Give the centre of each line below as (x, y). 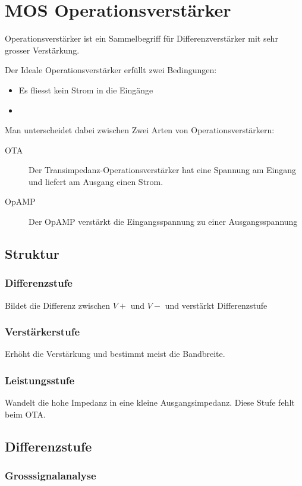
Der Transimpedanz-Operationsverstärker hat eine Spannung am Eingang (163, 170)
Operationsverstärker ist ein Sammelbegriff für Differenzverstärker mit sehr (141, 38)
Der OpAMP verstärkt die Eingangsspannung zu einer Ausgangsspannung (163, 222)
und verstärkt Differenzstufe (216, 305)
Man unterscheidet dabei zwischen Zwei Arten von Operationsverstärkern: (140, 130)
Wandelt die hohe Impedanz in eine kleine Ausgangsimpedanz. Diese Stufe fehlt (150, 402)
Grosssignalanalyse (51, 476)
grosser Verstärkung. (42, 50)
